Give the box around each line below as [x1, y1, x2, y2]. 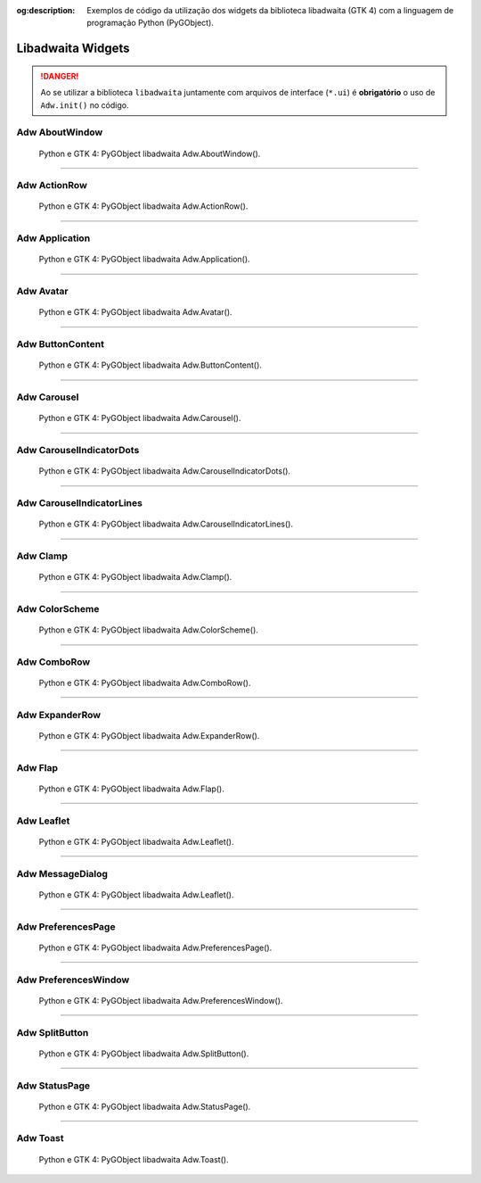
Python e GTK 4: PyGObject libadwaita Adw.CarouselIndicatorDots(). [38, 466, 291, 476]
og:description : [16, 5, 76, 15]
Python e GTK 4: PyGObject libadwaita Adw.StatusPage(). [38, 1101, 251, 1112]
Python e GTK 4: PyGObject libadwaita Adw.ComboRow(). [38, 678, 251, 689]
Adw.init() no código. [40, 99, 129, 111]
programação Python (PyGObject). [86, 18, 214, 29]
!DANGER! [40, 70, 79, 81]
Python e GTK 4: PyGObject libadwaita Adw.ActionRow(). [38, 201, 249, 211]
